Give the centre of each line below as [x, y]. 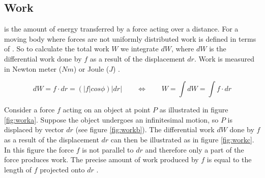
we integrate [140, 49]
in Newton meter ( [33, 68]
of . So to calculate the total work [57, 49]
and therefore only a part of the [195, 149]
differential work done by [43, 58]
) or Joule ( [91, 68]
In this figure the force [39, 149]
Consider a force [30, 110]
